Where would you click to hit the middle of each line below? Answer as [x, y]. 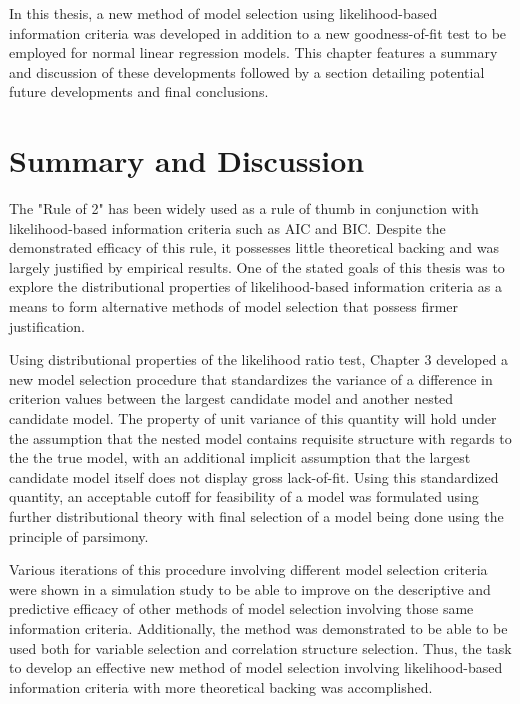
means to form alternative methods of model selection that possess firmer [234, 306]
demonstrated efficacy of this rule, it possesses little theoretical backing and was [254, 247]
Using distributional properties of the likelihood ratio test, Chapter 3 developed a [259, 359]
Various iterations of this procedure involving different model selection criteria [248, 569]
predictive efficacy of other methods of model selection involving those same [241, 608]
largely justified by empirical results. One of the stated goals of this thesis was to [257, 266]
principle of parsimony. [79, 535]
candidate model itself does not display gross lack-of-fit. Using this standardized [254, 476]
